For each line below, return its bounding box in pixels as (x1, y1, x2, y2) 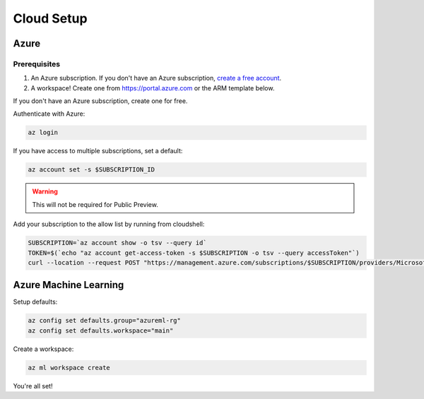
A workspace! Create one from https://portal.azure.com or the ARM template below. (30, 83, 275, 92)
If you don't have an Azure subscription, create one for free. (13, 97, 188, 105)
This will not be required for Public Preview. (32, 200, 158, 208)
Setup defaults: (13, 297, 58, 306)
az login (28, 129, 59, 137)
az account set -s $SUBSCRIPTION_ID (28, 166, 155, 174)
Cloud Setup (13, 11, 88, 26)
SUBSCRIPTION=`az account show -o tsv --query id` (28, 239, 208, 247)
